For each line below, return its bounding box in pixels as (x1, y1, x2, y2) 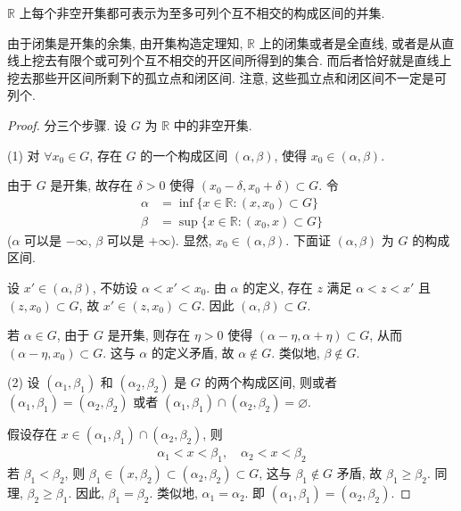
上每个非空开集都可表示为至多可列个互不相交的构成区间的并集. (19, 4, 385, 21)
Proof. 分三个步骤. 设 (7, 115, 128, 134)
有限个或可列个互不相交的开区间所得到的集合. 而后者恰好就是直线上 (56, 51, 452, 70)
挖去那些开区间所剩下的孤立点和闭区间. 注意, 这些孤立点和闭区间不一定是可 (7, 68, 448, 87)
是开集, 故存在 (50, 176, 133, 194)
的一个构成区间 (140, 145, 228, 164)
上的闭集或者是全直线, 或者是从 (259, 33, 442, 52)
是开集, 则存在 (107, 326, 191, 344)
